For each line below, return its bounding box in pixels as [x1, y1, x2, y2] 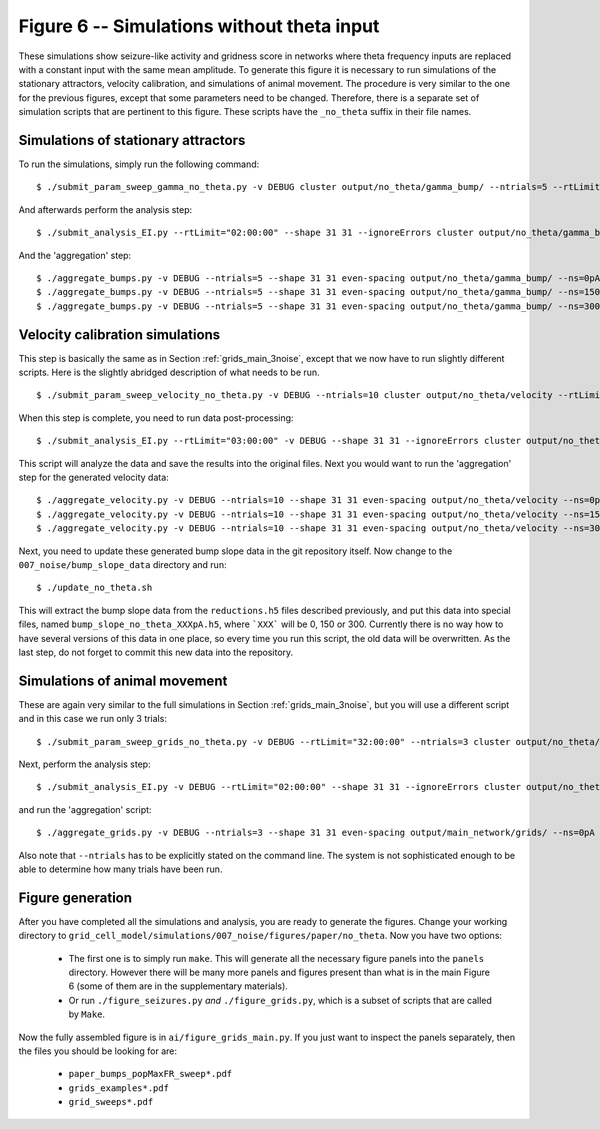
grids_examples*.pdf [68, 1082, 170, 1094]
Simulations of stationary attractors [18, 131, 246, 149]
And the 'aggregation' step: [18, 249, 132, 261]
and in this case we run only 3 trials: [18, 713, 167, 725]
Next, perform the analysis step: [18, 758, 151, 770]
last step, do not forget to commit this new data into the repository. [18, 646, 294, 658]
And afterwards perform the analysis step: [18, 203, 193, 215]
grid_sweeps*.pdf [68, 1096, 154, 1108]
